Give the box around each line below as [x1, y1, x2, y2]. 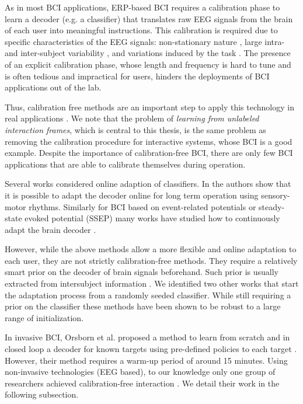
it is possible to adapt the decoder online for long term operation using [5, 189, 259, 201]
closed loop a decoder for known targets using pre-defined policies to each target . [5, 343, 297, 355]
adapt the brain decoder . [5, 223, 96, 235]
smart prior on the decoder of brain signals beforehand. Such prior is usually [5, 266, 278, 278]
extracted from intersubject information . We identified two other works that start [5, 277, 299, 290]
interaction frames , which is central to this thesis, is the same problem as [5, 123, 266, 135]
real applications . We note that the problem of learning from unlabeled [5, 112, 259, 124]
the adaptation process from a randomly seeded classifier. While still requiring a [5, 288, 291, 301]
